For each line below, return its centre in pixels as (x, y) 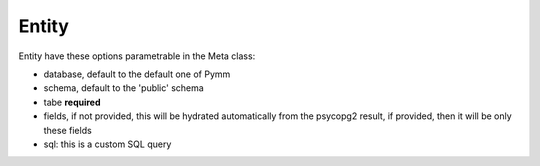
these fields (67, 130)
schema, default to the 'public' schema (123, 88)
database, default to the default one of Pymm (137, 74)
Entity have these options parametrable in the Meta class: (137, 56)
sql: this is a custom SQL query (107, 144)
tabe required (72, 102)
